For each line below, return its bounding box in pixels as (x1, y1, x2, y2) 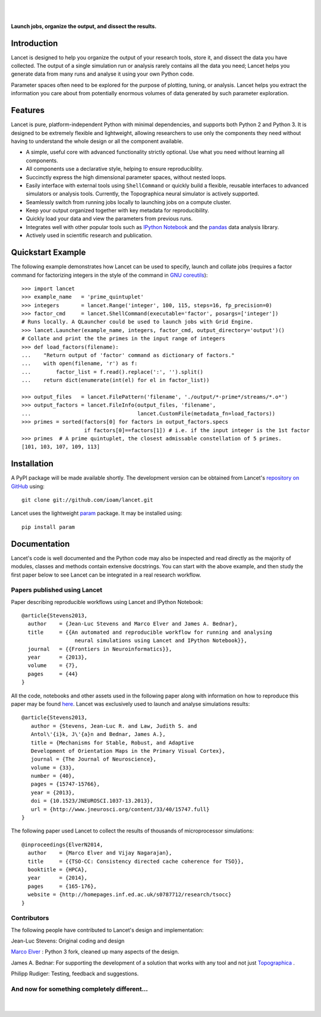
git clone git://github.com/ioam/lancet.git (21, 497, 154, 503)
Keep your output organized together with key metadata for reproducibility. (26, 207, 209, 214)
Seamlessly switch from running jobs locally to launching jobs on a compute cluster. (26, 198, 232, 205)
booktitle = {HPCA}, (27, 866, 88, 873)
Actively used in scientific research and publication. (26, 232, 153, 239)
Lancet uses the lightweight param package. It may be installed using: (11, 509, 182, 517)
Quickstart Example (11, 248, 86, 258)
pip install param (21, 524, 75, 530)
